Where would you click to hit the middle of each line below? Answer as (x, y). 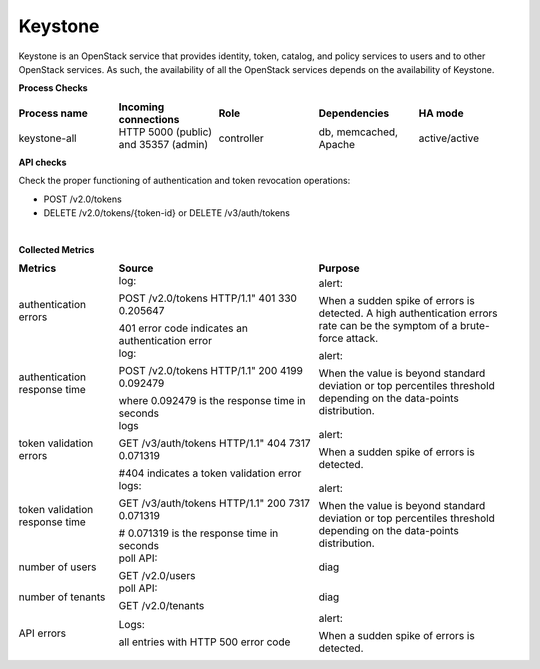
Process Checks (53, 88)
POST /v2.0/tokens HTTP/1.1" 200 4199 (211, 371)
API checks (42, 162)
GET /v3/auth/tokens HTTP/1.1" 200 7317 (214, 503)
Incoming (141, 107)
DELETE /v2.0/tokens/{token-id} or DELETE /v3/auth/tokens (166, 212)
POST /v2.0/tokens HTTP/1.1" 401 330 (207, 298)
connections (149, 119)
